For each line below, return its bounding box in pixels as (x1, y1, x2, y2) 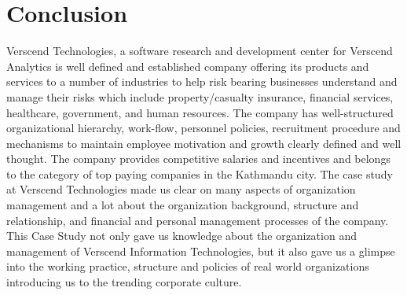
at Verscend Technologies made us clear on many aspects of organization (6, 181, 356, 197)
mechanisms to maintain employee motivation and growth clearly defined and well (6, 135, 401, 151)
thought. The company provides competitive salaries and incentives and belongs (6, 150, 390, 167)
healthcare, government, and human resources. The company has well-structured (6, 104, 394, 120)
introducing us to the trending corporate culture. (6, 274, 242, 290)
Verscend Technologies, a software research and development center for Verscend (6, 42, 393, 59)
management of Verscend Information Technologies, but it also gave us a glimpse (6, 242, 395, 259)
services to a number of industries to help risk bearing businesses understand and (6, 73, 398, 90)
